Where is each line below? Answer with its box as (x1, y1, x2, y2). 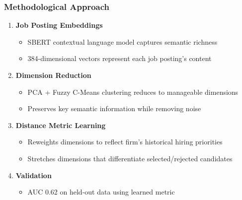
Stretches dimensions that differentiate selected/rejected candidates (27, 153, 233, 163)
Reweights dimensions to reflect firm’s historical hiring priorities (27, 136, 223, 147)
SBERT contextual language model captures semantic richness (27, 36, 218, 47)
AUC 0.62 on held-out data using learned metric (27, 187, 175, 197)
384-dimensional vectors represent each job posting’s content (27, 53, 212, 64)
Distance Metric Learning (15, 120, 106, 130)
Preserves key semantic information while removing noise (27, 103, 201, 114)
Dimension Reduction (15, 70, 91, 80)
